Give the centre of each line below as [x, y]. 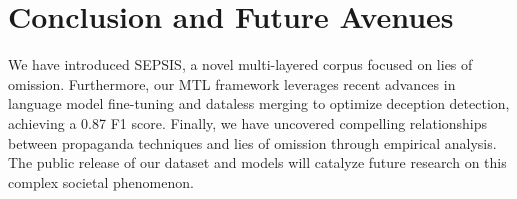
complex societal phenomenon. [101, 181]
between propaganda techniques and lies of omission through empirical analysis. [252, 142]
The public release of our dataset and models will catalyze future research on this [257, 162]
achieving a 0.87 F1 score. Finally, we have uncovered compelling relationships [248, 122]
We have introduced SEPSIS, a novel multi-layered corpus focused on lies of [240, 64]
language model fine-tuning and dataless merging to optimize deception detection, [259, 103]
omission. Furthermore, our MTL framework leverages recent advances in [232, 83]
